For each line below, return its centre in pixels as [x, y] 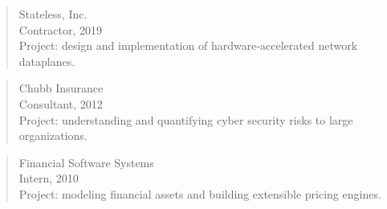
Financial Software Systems [86, 162]
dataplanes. [47, 61]
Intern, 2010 [49, 178]
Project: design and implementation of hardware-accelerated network [188, 45]
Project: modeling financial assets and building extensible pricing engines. [200, 193]
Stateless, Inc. [53, 14]
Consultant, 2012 [61, 103]
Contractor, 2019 [60, 29]
